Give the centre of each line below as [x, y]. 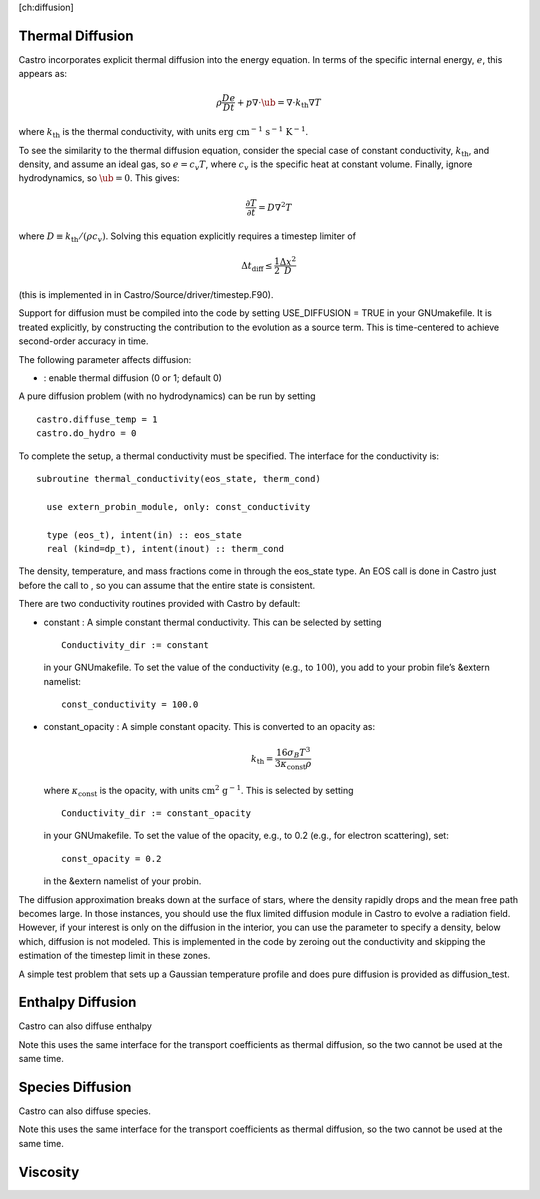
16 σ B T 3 [293, 752]
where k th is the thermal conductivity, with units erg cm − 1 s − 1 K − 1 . [163, 132]
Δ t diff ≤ [257, 267]
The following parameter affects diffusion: [105, 359]
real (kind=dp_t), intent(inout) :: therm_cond [165, 548]
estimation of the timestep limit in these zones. [114, 956]
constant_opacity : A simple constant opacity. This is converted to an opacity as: [209, 727]
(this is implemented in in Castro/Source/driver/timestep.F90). [146, 295]
